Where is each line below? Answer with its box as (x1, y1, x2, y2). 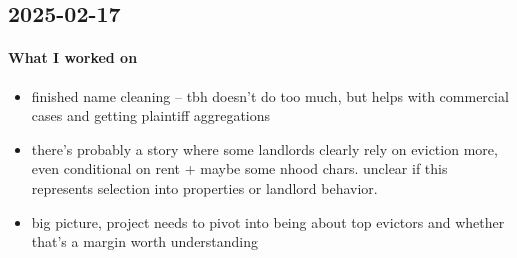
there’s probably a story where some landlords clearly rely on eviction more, (31, 138, 498, 159)
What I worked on (8, 47, 138, 68)
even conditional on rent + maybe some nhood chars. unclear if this (31, 158, 448, 179)
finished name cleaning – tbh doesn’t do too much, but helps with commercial (31, 85, 509, 106)
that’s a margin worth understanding (31, 231, 259, 252)
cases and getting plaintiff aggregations (31, 105, 271, 126)
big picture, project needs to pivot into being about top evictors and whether (31, 211, 505, 232)
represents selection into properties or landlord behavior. (31, 177, 378, 198)
